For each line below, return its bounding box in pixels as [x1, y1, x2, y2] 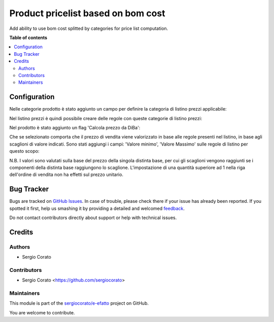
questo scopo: [9, 148, 40, 154]
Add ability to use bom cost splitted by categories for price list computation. [9, 25, 168, 31]
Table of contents [9, 34, 48, 41]
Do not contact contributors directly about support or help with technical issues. [9, 214, 177, 221]
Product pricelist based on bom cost [9, 8, 165, 19]
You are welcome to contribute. [9, 309, 75, 315]
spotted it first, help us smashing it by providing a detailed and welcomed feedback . [9, 205, 185, 211]
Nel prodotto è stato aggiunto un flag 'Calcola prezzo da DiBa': [9, 124, 141, 130]
